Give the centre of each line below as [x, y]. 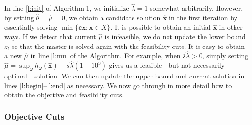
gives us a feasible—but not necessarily [167, 65]
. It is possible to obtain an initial [160, 27]
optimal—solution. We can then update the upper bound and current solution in [125, 76]
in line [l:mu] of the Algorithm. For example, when [105, 55]
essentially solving [31, 27]
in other [231, 27]
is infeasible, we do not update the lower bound [175, 36]
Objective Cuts [34, 116]
